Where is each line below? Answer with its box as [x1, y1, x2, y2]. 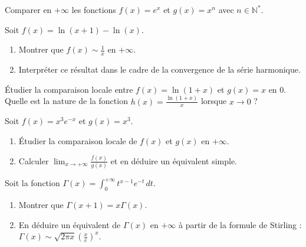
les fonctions [71, 4, 116, 15]
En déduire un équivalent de [18, 218, 121, 230]
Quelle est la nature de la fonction [5, 95, 128, 107]
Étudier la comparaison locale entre [5, 83, 133, 95]
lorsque [200, 95, 227, 107]
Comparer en [5, 4, 52, 15]
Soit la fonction [5, 177, 60, 189]
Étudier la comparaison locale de [18, 134, 137, 147]
